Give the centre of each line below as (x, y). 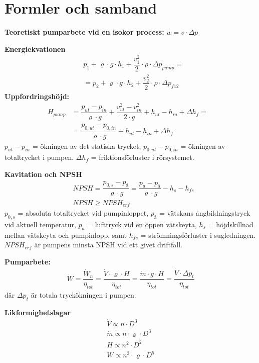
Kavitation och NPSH (43, 174)
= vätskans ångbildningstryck (205, 212)
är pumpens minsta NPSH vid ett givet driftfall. (108, 245)
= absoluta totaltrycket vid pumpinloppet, (83, 212)
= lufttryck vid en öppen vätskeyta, (142, 224)
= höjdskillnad (231, 224)
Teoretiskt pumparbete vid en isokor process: (84, 32)
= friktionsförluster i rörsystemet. (143, 157)
